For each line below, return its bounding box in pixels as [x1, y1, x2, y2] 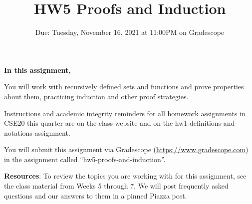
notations [4, 127, 32, 138]
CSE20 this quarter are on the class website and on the [4, 118, 173, 128]
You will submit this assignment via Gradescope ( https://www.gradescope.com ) [4, 144, 249, 155]
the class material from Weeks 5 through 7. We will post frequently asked [4, 181, 229, 191]
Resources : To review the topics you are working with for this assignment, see [4, 171, 247, 181]
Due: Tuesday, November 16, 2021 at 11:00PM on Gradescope [35, 27, 225, 37]
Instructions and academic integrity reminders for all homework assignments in [4, 108, 246, 118]
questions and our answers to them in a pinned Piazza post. [4, 190, 187, 201]
